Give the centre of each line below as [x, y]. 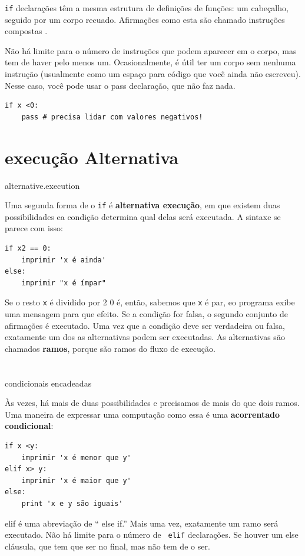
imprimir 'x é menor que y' [76, 457]
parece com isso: [34, 228]
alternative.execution [42, 185]
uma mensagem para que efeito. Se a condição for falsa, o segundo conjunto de [146, 314]
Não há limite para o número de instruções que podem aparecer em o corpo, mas [151, 50]
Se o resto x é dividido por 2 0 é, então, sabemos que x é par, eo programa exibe [150, 302]
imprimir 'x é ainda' [64, 260]
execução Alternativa [92, 157]
